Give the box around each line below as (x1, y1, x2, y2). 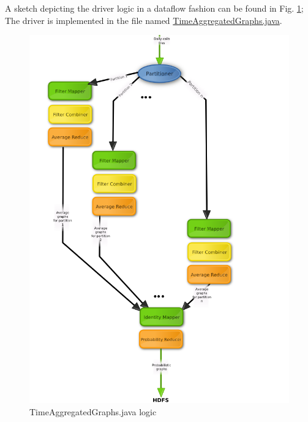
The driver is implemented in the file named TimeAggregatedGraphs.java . (5, 13, 282, 26)
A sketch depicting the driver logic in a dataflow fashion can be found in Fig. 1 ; (5, 2, 304, 14)
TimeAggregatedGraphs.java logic (29, 405, 157, 418)
